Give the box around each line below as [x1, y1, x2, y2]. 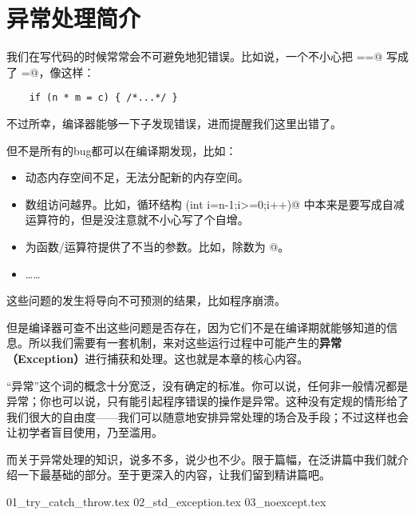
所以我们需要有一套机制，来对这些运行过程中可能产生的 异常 [28, 334, 342, 351]
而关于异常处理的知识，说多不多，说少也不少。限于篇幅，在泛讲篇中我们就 [6, 450, 397, 467]
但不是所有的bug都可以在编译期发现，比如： [6, 142, 237, 158]
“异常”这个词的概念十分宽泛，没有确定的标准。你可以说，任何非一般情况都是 [6, 377, 409, 393]
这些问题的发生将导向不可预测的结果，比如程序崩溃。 [6, 292, 286, 309]
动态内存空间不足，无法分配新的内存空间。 [25, 169, 249, 186]
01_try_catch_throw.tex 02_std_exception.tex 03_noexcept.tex [6, 493, 326, 510]
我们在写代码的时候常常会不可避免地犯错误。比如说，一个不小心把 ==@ [6, 48, 383, 65]
